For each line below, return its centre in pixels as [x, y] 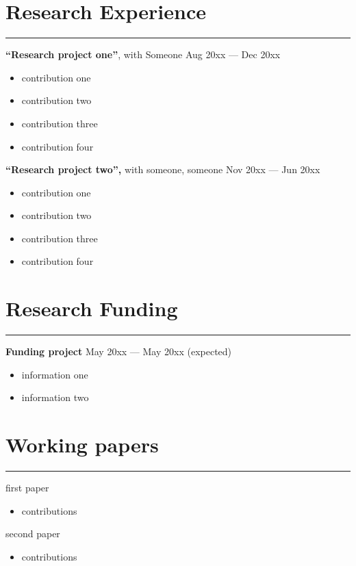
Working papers [82, 445]
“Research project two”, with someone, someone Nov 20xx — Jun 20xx [163, 169]
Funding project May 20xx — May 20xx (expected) [119, 351]
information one [55, 374]
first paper [27, 488]
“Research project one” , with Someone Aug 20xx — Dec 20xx [143, 54]
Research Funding [92, 308]
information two [55, 397]
